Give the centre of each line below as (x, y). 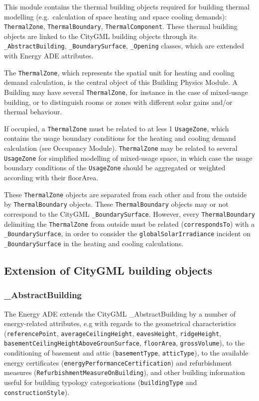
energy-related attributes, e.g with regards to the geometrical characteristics (120, 323)
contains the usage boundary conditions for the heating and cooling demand (120, 138)
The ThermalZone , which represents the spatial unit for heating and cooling (119, 72)
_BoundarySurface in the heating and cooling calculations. (94, 243)
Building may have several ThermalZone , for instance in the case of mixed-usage (126, 92)
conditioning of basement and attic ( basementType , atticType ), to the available (126, 353)
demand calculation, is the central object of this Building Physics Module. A (121, 82)
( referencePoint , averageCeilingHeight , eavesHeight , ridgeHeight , (113, 333)
